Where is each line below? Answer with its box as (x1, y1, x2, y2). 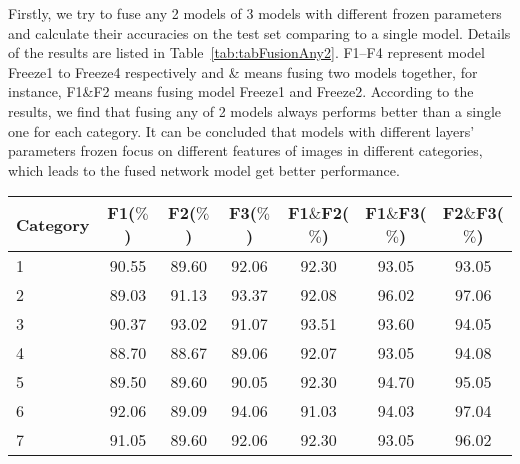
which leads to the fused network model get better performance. (8, 159, 400, 180)
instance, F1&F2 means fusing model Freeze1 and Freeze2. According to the (8, 81, 474, 102)
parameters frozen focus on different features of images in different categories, (8, 140, 483, 161)
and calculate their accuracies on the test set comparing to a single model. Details (8, 22, 511, 43)
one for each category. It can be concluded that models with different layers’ (8, 120, 475, 141)
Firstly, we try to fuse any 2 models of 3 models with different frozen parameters (8, 3, 502, 23)
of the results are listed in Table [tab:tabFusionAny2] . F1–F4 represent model (8, 42, 485, 63)
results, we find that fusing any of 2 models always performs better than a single (8, 100, 502, 121)
